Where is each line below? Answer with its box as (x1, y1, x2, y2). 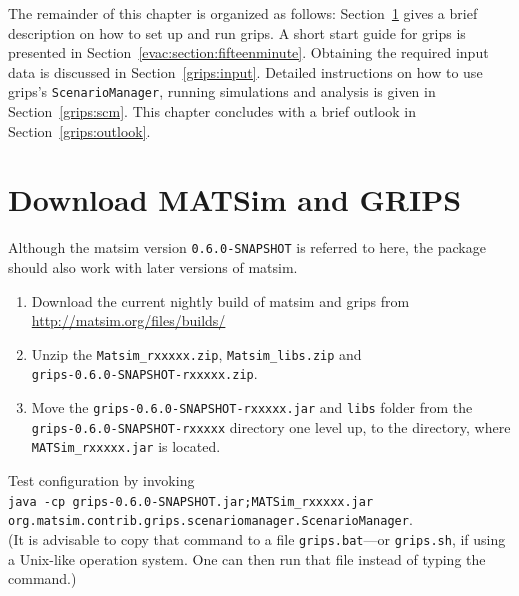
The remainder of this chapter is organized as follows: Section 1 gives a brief (8, 3, 478, 23)
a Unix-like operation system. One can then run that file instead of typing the (8, 548, 486, 569)
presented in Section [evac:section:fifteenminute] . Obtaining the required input (8, 42, 489, 63)
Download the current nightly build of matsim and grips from (31, 290, 410, 311)
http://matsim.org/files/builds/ (31, 310, 226, 331)
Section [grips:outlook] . (8, 120, 151, 141)
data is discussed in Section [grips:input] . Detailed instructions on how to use (8, 61, 483, 82)
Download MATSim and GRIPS (8, 179, 462, 220)
